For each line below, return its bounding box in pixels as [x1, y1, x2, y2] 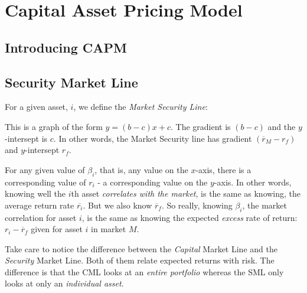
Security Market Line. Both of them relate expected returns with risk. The [5, 254, 275, 266]
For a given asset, [5, 100, 68, 113]
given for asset [31, 223, 83, 235]
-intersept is [5, 132, 48, 144]
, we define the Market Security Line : [73, 100, 208, 113]
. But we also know [83, 198, 152, 211]
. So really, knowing [161, 198, 233, 211]
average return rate [5, 198, 74, 211]
